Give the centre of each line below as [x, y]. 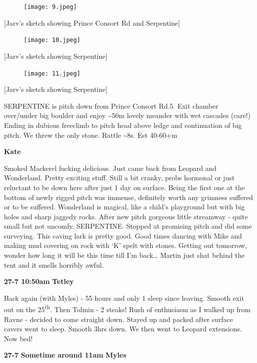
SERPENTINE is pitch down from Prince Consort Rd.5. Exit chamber [111, 105]
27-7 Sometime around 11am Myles [65, 355]
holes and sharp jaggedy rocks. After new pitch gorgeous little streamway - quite [126, 216]
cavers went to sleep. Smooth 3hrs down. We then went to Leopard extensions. [123, 329]
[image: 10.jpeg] [52, 40]
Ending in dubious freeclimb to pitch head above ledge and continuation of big [123, 125]
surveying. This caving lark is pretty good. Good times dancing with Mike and [123, 235]
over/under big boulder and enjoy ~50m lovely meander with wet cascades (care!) [127, 115]
